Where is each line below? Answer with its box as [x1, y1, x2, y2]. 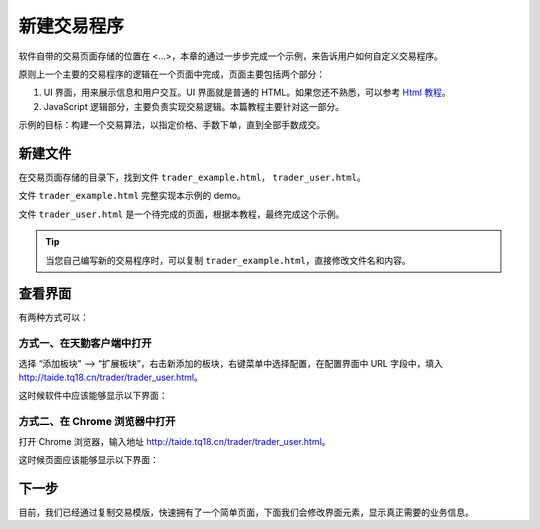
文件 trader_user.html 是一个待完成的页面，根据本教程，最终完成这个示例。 [18, 208, 345, 220]
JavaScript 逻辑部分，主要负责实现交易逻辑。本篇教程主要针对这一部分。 [43, 100, 345, 112]
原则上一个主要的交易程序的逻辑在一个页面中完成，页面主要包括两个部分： [18, 68, 325, 80]
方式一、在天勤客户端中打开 [18, 336, 152, 350]
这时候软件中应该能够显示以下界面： [18, 390, 168, 402]
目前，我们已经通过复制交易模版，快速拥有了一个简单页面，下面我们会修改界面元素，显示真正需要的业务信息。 [18, 506, 474, 518]
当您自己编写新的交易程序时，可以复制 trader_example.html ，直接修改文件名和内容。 [45, 254, 412, 266]
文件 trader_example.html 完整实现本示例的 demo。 [18, 190, 247, 202]
